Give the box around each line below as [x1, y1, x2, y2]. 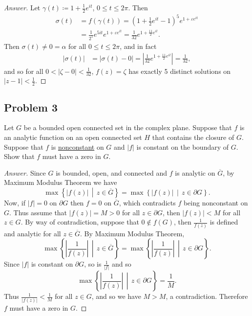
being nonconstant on [183, 198, 248, 208]
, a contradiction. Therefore [166, 291, 248, 301]
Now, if [4, 198, 25, 208]
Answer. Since [4, 167, 46, 178]
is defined [210, 217, 238, 227]
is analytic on [175, 167, 215, 178]
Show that [4, 151, 35, 161]
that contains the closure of [152, 132, 234, 142]
